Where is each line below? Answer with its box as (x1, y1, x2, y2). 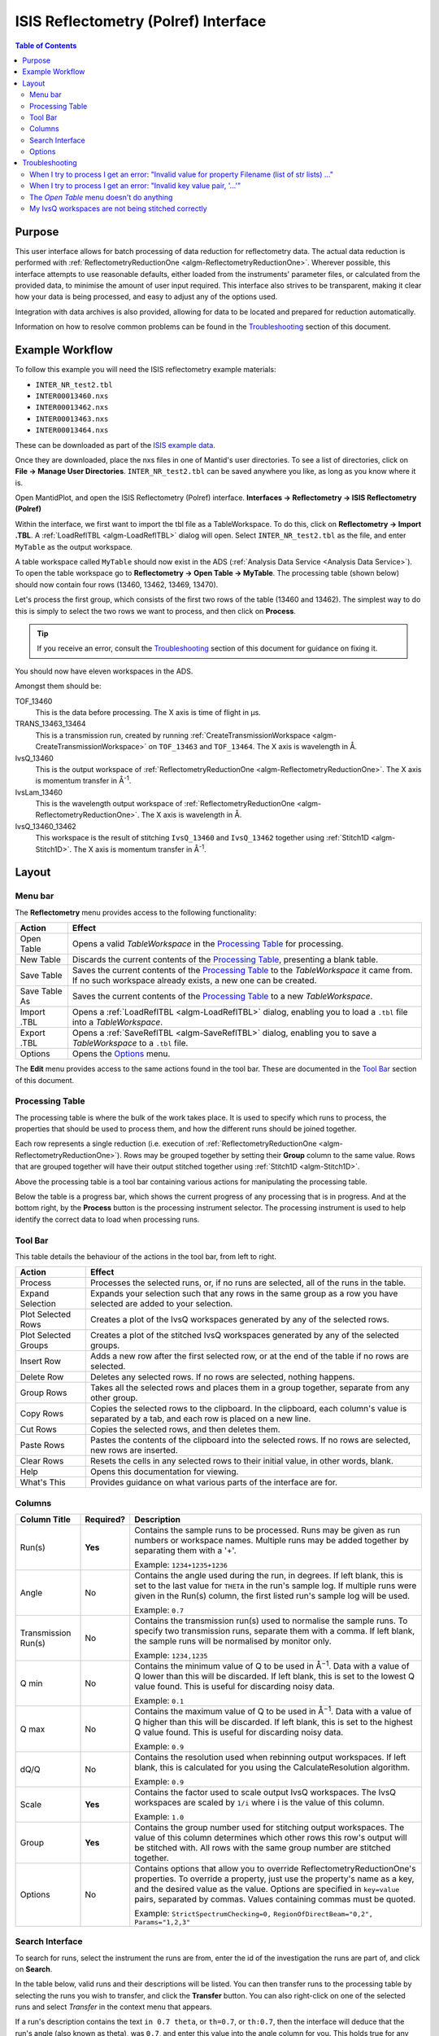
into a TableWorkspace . (72, 1016, 163, 1028)
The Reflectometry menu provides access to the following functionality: (15, 907, 257, 917)
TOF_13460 (15, 696, 53, 706)
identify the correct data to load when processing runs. (15, 1214, 200, 1224)
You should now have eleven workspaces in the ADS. (15, 666, 193, 676)
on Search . (15, 1964, 53, 1974)
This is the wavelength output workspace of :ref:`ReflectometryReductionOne (35, 799, 296, 809)
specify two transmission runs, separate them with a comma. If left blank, (134, 1626, 415, 1637)
